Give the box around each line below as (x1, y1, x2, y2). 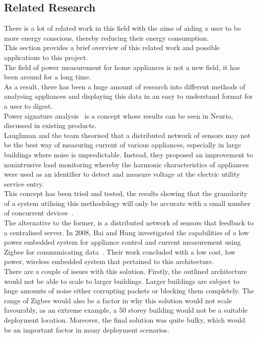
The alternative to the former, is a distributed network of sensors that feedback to (4, 217, 254, 228)
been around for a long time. (4, 71, 91, 82)
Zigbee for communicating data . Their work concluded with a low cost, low (4, 246, 236, 257)
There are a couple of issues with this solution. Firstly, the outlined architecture (4, 266, 247, 276)
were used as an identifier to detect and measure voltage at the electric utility (4, 169, 240, 179)
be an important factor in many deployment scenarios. (4, 324, 169, 335)
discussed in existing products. (4, 120, 97, 131)
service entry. (4, 178, 44, 189)
